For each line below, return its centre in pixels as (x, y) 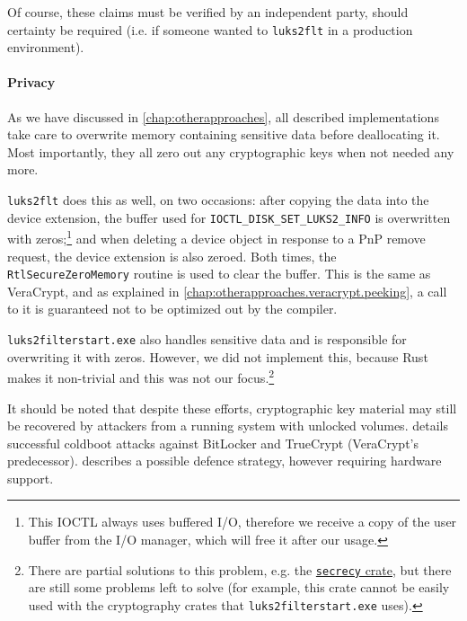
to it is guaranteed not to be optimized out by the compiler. (172, 309)
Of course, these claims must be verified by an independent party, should (208, 12)
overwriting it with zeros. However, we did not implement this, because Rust (218, 356)
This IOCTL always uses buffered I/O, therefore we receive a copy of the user (242, 522)
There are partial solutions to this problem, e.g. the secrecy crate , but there (240, 569)
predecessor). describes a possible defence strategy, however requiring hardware (225, 461)
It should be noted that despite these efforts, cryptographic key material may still (232, 408)
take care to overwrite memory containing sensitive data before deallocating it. (224, 134)
